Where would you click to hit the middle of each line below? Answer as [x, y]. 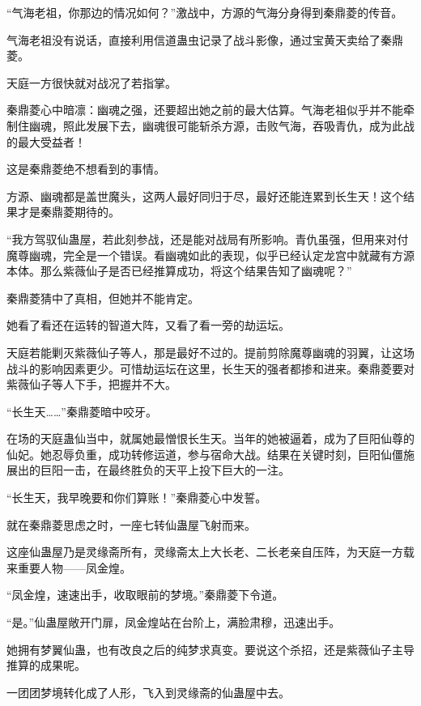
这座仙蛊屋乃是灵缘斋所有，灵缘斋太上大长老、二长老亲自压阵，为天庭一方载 [210, 552]
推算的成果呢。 [46, 665]
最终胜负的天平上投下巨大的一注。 [199, 470]
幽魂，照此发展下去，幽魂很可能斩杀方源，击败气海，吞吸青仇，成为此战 [221, 125]
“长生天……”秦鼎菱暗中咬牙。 [82, 411]
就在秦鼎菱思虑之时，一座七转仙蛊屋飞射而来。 [131, 524]
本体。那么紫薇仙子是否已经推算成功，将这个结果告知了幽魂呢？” [179, 271]
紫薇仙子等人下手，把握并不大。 [91, 384]
